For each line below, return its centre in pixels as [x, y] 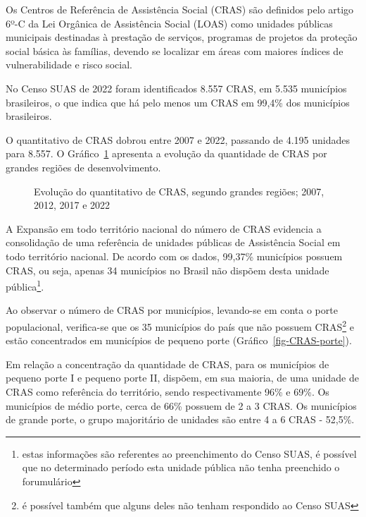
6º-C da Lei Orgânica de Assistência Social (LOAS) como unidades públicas [169, 23]
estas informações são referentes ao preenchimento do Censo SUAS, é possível [189, 453]
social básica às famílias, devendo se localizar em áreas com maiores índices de [175, 50]
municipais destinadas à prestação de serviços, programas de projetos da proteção [182, 37]
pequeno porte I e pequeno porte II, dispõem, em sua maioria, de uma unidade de [182, 378]
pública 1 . [25, 285]
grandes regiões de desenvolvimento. [83, 167]
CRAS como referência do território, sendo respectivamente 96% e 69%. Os [168, 391]
